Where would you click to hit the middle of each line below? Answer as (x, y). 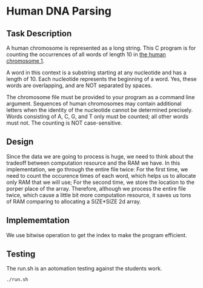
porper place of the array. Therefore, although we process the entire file (96, 188)
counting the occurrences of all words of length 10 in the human (86, 54)
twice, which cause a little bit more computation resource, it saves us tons (99, 195)
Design (20, 142)
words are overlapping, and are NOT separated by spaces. (79, 85)
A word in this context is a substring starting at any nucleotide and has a (96, 73)
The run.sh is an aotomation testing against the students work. (84, 269)
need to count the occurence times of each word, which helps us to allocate (101, 175)
